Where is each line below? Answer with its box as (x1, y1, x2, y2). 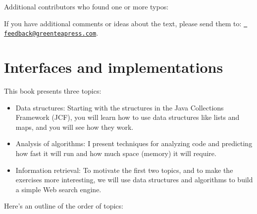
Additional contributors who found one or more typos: (4, 1, 169, 11)
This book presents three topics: (4, 86, 102, 96)
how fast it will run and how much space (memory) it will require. (15, 148, 216, 158)
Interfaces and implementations (4, 57, 223, 77)
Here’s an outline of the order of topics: (4, 201, 123, 211)
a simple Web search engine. (15, 184, 102, 194)
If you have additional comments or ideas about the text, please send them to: (4, 18, 242, 28)
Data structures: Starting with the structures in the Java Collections (15, 102, 224, 112)
